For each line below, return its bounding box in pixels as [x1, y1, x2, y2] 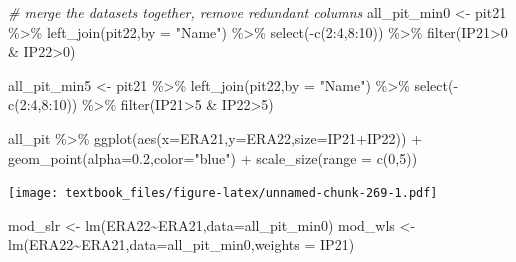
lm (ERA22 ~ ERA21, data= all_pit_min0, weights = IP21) [8, 234, 355, 255]
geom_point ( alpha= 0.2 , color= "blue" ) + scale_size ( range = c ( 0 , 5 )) [8, 147, 418, 168]
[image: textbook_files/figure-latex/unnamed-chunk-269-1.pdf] [8, 186, 438, 201]
